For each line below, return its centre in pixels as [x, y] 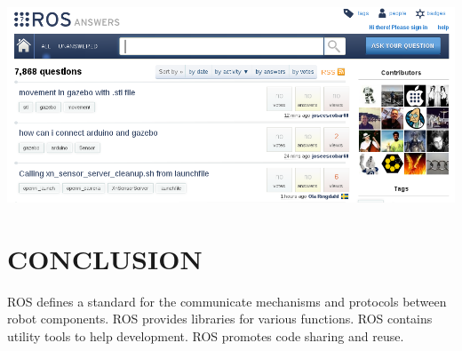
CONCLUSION [105, 258]
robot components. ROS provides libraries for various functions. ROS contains [220, 319]
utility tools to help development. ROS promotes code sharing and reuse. [206, 336]
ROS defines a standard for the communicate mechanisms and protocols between [227, 301]
